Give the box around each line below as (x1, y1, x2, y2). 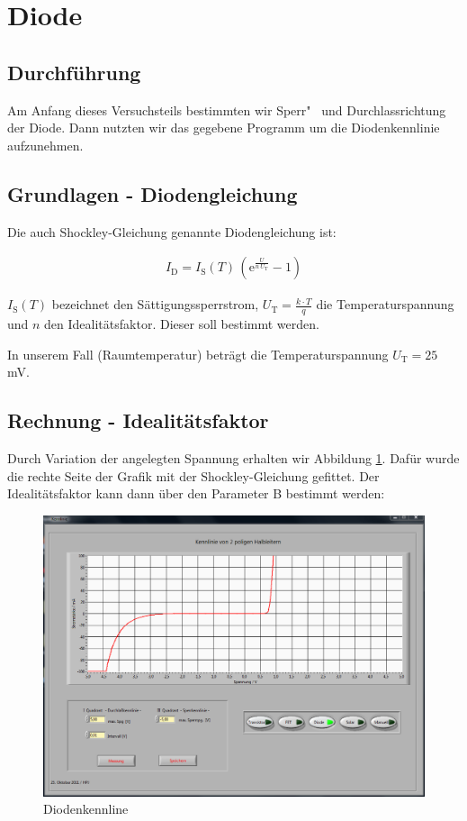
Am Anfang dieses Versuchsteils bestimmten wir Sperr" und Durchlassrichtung (7, 100, 446, 119)
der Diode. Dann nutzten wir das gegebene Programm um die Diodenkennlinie (7, 118, 440, 137)
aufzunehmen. (7, 135, 84, 154)
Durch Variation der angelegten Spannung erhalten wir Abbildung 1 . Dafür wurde (7, 449, 460, 467)
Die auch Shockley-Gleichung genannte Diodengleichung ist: (7, 222, 337, 241)
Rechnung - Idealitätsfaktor (7, 406, 269, 434)
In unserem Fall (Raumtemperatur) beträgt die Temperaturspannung (7, 344, 389, 363)
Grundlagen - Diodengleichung (7, 179, 298, 207)
